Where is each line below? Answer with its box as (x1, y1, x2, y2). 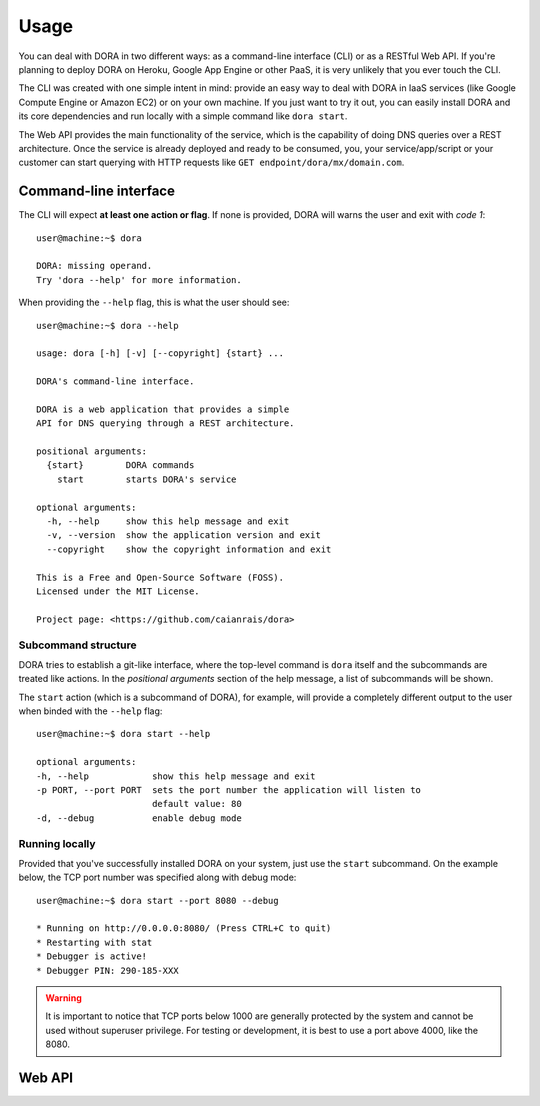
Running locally (18, 836, 96, 850)
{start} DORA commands (46, 460, 195, 471)
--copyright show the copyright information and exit (46, 543, 332, 555)
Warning (45, 992, 82, 1004)
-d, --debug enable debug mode (36, 812, 242, 824)
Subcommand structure (18, 638, 137, 652)
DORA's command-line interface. (36, 376, 195, 387)
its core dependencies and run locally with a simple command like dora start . (18, 110, 348, 122)
